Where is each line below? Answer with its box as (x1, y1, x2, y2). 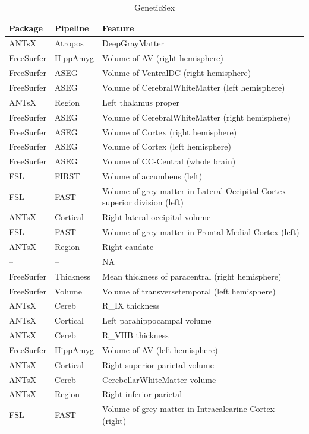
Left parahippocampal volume (102, 314, 212, 327)
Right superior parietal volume (102, 358, 214, 370)
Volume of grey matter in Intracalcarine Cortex (102, 403, 275, 415)
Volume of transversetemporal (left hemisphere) (102, 284, 276, 297)
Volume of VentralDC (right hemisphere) (102, 66, 251, 79)
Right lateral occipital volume (102, 211, 211, 223)
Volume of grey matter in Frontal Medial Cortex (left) (102, 226, 299, 238)
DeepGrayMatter (102, 37, 164, 49)
